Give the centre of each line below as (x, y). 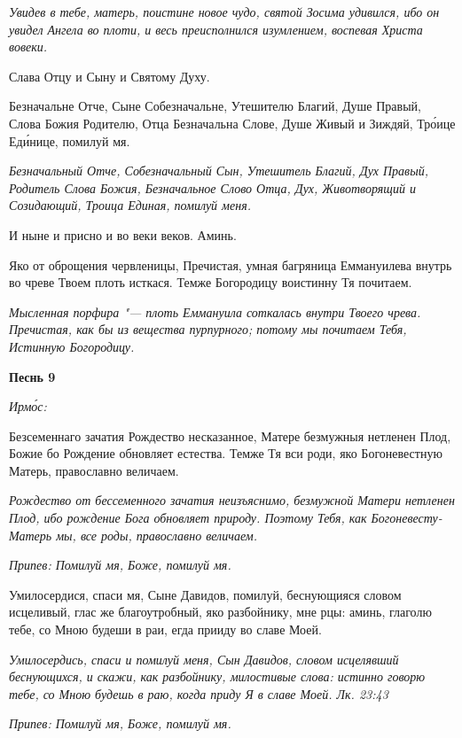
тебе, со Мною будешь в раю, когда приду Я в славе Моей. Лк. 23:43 (199, 693)
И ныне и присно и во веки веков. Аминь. (123, 234)
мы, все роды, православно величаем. (157, 535)
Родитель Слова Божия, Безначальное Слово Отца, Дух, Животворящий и (212, 187)
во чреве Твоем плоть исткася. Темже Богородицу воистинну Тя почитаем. (211, 282)
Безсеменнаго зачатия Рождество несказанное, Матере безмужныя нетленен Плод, (230, 435)
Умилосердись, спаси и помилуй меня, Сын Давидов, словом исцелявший (204, 659)
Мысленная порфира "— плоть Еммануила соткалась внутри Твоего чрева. (215, 311)
